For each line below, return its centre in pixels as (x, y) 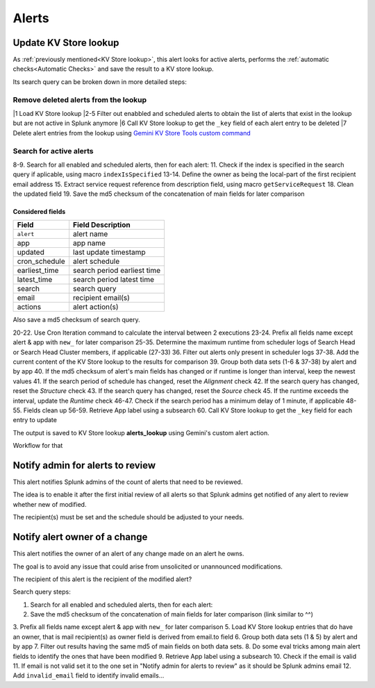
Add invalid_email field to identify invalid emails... (89, 676)
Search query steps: (42, 592)
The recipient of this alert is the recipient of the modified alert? (102, 579)
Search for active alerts (53, 151)
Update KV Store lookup (66, 43)
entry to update (35, 420)
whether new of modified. (50, 504)
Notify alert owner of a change (80, 537)
